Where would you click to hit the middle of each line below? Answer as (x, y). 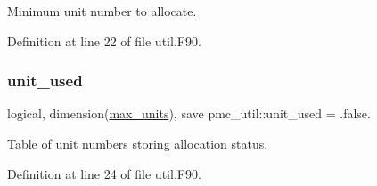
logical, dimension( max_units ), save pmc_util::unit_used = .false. (189, 113)
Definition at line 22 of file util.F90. (104, 40)
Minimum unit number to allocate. (102, 11)
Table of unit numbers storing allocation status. (138, 143)
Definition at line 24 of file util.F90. (104, 173)
